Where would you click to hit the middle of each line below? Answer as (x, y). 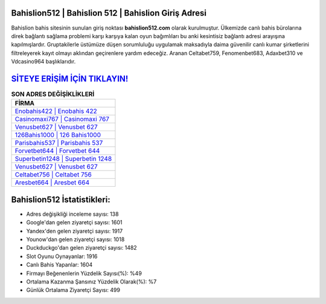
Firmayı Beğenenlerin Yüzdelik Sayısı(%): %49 (84, 273)
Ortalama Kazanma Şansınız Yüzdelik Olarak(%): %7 (91, 282)
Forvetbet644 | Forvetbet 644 (57, 151)
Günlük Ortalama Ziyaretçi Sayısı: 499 (73, 290)
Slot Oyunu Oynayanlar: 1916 (62, 256)
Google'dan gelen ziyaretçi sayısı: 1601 (75, 222)
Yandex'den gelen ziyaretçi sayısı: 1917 (75, 231)
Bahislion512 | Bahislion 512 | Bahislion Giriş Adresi (109, 13)
